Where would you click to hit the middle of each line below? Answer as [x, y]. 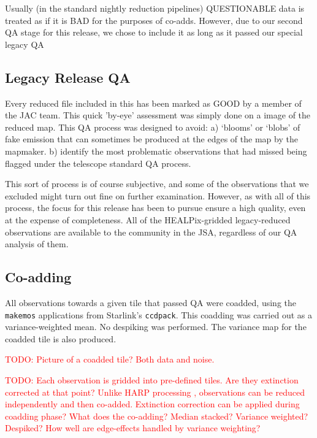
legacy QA [25, 44]
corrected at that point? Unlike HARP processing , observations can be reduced [155, 392]
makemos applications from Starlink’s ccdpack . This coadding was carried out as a [158, 314]
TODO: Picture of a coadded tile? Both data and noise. [110, 359]
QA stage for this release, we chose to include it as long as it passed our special [154, 32]
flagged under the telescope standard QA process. [98, 163]
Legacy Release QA [68, 77]
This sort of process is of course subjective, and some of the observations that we [157, 184]
